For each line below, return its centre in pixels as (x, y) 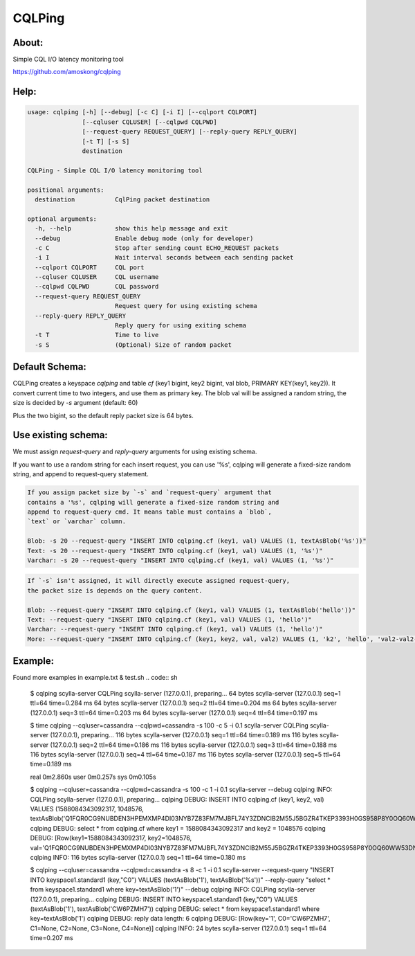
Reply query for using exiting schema (181, 326)
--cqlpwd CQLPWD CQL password (97, 287)
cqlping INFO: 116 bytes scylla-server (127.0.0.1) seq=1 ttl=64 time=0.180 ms (138, 857)
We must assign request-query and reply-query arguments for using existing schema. (135, 452)
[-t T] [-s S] (106, 141)
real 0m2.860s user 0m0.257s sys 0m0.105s (93, 777)
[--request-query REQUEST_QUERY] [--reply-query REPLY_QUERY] (190, 132)
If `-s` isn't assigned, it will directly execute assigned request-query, (159, 581)
